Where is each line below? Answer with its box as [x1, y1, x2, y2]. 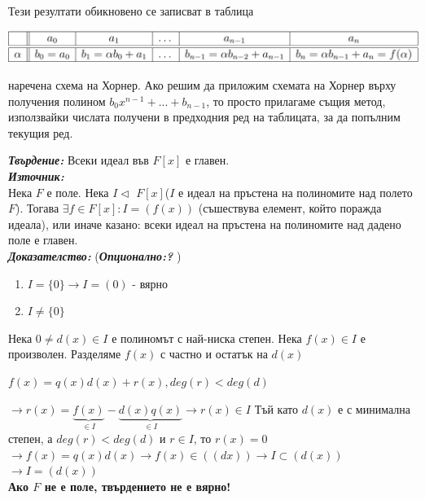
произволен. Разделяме [8, 345, 121, 362]
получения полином [8, 92, 106, 109]
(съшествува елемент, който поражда [198, 200, 382, 217]
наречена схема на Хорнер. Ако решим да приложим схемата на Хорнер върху [8, 77, 397, 94]
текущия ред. [8, 124, 73, 141]
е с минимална [338, 400, 410, 417]
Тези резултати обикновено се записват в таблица [8, 2, 254, 19]
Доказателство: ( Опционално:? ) [8, 248, 182, 264]
